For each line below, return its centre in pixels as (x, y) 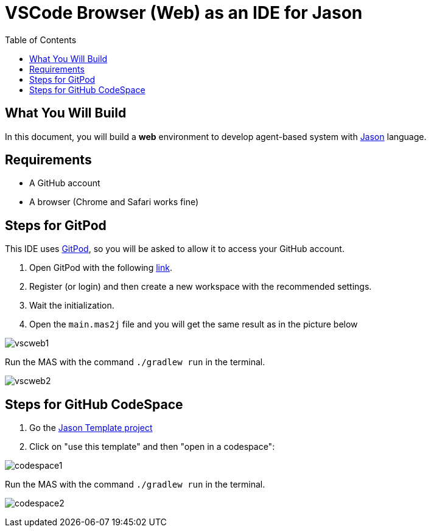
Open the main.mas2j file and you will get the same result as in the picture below (194, 324)
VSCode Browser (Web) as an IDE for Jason (184, 13)
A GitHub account (65, 183)
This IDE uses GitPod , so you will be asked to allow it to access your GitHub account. (175, 249)
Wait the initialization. (72, 306)
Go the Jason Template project (91, 428)
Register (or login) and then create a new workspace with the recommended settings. (201, 287)
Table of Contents (41, 40)
